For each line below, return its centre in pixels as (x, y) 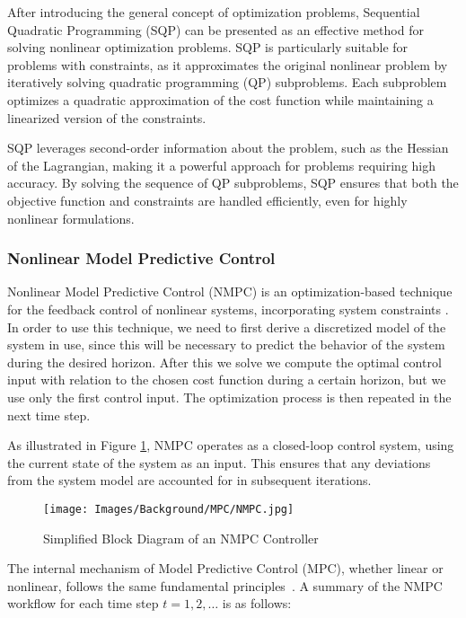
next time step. (49, 415)
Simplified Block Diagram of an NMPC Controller (181, 538)
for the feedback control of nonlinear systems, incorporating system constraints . (228, 309)
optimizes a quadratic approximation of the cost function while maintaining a (220, 99)
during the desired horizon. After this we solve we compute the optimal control (224, 362)
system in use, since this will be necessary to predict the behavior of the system (226, 344)
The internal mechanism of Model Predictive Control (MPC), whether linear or (225, 568)
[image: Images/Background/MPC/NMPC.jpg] (169, 509)
